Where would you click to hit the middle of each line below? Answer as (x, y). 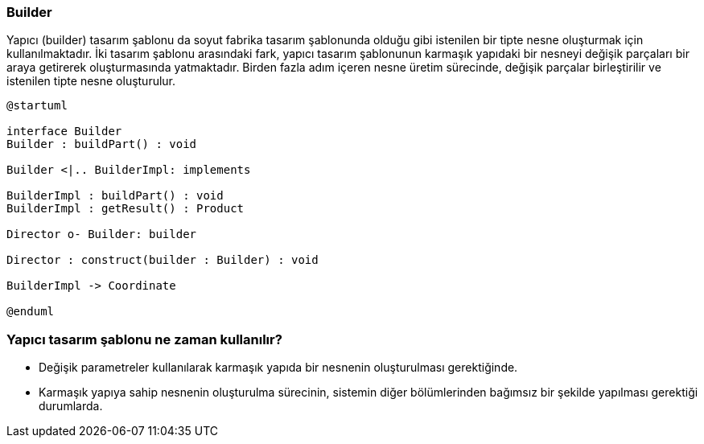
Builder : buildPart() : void (102, 144)
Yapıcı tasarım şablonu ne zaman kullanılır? (144, 339)
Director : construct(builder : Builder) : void (163, 260)
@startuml (37, 106)
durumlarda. (71, 406)
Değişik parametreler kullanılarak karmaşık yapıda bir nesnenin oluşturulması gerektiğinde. (278, 368)
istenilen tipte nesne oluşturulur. (91, 81)
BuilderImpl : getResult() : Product (126, 209)
